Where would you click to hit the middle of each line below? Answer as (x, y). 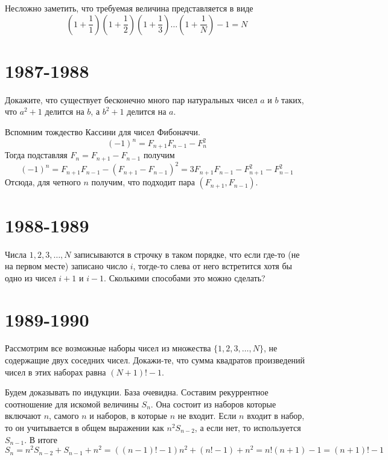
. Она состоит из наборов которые (213, 404)
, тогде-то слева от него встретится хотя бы (212, 266)
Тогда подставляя (36, 155)
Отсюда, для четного (43, 182)
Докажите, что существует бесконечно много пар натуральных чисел (131, 99)
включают (23, 416)
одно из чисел (30, 277)
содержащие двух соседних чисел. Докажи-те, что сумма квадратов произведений (155, 360)
